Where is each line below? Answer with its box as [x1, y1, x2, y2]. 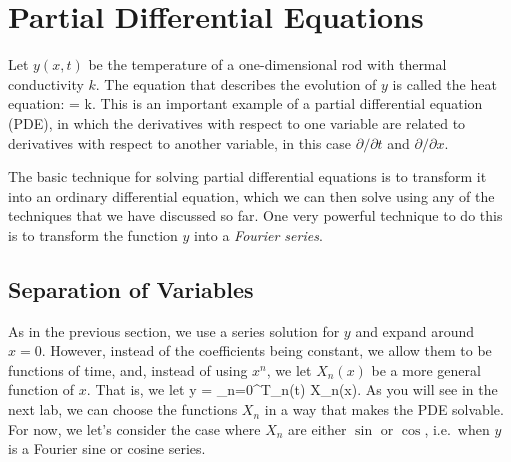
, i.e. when [424, 418, 490, 439]
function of [8, 379, 75, 400]
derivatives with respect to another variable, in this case [8, 132, 352, 153]
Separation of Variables [8, 273, 254, 304]
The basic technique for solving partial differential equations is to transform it [8, 166, 487, 187]
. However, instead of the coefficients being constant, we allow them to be [41, 340, 492, 361]
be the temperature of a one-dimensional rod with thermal [88, 54, 447, 75]
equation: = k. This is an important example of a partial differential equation [8, 93, 483, 114]
